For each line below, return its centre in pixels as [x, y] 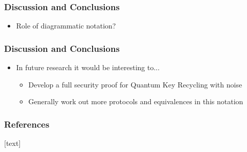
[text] [13, 143]
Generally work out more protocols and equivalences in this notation [136, 101]
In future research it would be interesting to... [88, 67]
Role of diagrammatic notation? [66, 26]
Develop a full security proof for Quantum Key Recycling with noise [135, 84]
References [27, 124]
